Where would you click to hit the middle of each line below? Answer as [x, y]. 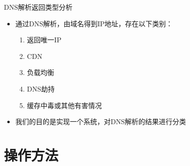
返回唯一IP [44, 40]
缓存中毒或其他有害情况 [64, 105]
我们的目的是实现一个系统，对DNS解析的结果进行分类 [101, 121]
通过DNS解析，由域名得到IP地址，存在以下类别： [94, 23]
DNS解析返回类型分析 [38, 7]
